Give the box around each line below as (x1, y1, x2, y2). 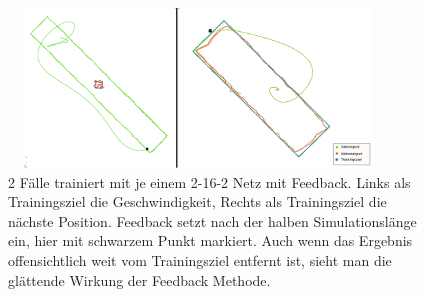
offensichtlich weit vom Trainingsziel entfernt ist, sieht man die (8, 249, 392, 270)
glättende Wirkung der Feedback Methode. (8, 269, 271, 290)
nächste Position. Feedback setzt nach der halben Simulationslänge (8, 210, 417, 231)
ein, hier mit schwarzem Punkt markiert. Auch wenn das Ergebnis (8, 230, 413, 251)
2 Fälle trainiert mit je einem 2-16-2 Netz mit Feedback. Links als (8, 171, 411, 192)
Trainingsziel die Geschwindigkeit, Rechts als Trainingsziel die (8, 191, 387, 212)
